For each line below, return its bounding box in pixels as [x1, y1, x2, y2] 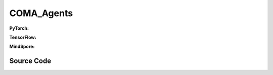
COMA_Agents [9, 8, 73, 19]
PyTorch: [9, 25, 29, 31]
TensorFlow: [9, 34, 36, 40]
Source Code [9, 57, 52, 65]
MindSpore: [9, 43, 35, 50]
